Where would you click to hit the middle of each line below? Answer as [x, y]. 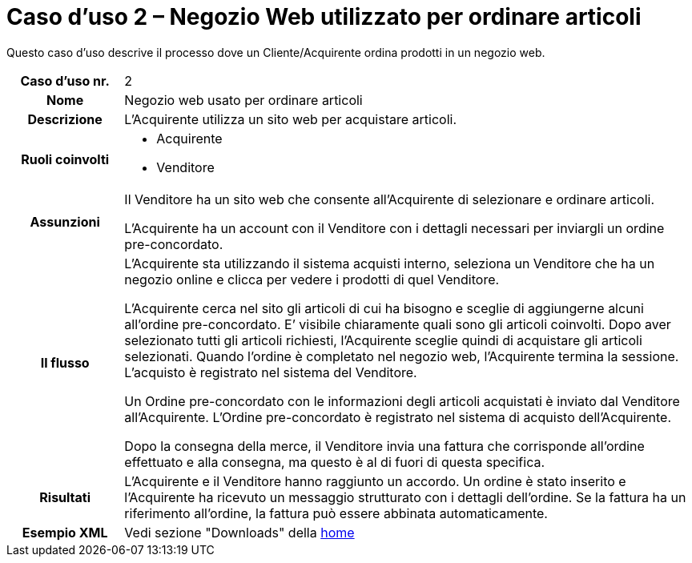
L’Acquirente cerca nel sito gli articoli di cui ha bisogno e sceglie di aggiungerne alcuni [384, 308]
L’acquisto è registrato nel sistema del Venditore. [271, 372]
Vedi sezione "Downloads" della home [239, 532]
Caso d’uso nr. [65, 80]
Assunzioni [65, 221]
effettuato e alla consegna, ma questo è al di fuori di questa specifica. [335, 462]
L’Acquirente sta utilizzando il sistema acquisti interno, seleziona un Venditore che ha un [390, 263]
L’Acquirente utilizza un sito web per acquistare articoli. [290, 119]
